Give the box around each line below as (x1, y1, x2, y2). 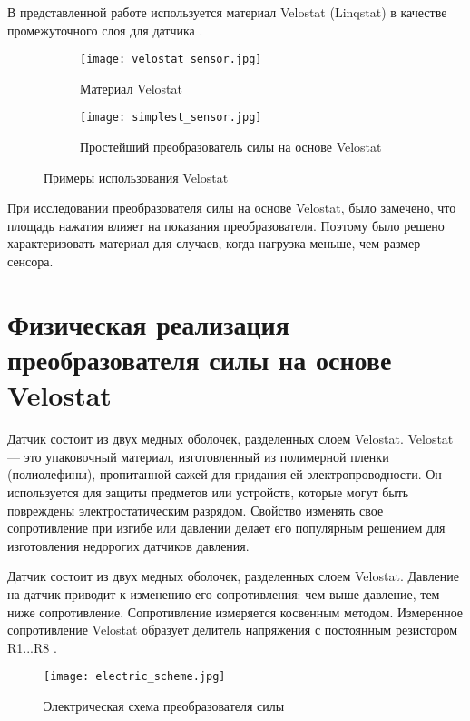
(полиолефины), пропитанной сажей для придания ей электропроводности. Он (7, 465, 442, 484)
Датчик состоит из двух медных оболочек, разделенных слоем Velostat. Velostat (7, 429, 454, 448)
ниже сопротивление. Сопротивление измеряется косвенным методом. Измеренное (7, 602, 464, 621)
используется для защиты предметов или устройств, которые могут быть (7, 482, 409, 501)
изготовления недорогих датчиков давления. (7, 536, 250, 555)
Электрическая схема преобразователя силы (44, 696, 285, 715)
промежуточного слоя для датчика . (7, 20, 203, 39)
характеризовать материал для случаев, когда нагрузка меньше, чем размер (7, 234, 421, 253)
